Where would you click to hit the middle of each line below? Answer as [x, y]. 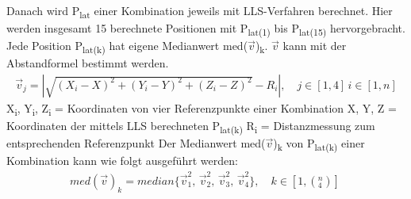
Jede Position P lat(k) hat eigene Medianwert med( [127, 47]
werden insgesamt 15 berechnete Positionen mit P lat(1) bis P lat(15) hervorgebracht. [206, 29]
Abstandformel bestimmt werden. [88, 63]
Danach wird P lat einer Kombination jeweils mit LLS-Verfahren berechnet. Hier [200, 11]
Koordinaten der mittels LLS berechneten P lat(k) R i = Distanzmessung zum [191, 126]
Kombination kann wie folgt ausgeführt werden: [122, 161]
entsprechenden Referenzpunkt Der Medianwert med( [136, 143]
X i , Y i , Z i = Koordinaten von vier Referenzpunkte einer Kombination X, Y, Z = [202, 109]
